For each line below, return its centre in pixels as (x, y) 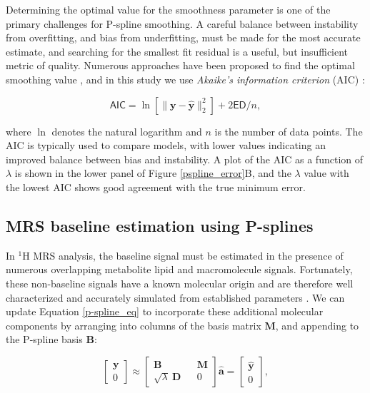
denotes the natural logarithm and (127, 131)
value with (326, 173)
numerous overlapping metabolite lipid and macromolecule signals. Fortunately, (179, 269)
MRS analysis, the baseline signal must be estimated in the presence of (188, 255)
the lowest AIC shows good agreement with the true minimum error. (156, 187)
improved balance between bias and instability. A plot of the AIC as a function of (185, 159)
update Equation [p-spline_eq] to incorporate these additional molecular (165, 311)
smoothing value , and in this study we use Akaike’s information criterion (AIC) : (185, 79)
